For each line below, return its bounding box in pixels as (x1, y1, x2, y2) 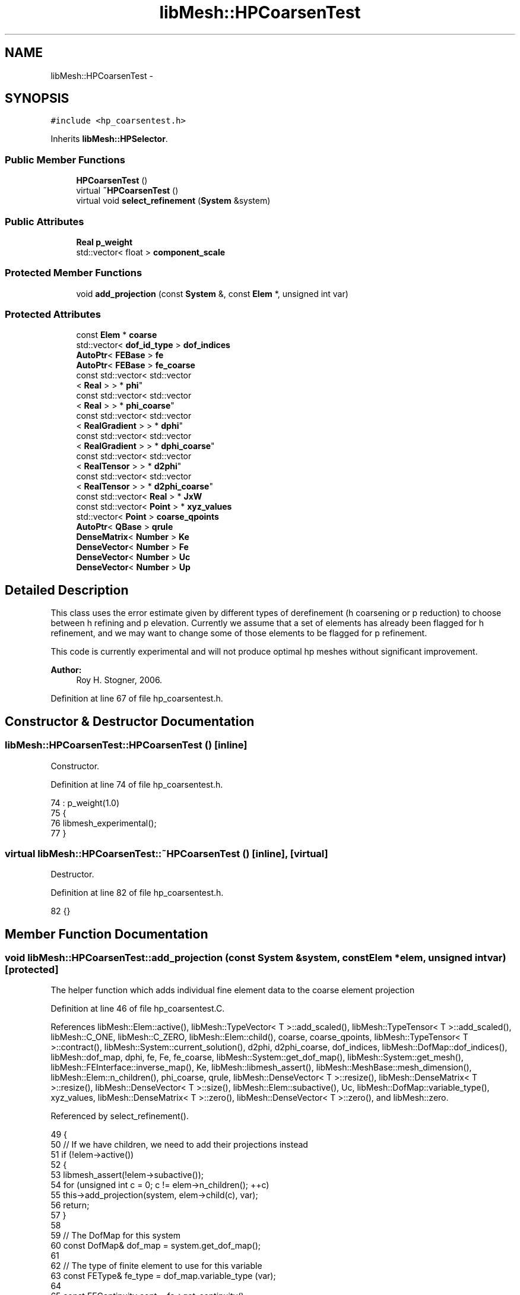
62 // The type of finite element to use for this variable (50, 1261, 262, 1271)
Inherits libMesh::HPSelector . (50, 134, 168, 144)
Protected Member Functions (5, 267, 142, 279)
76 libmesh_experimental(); (50, 817, 157, 828)
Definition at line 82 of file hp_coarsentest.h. (50, 887, 224, 898)
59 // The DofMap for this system (50, 1230, 180, 1241)
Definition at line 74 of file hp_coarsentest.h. (50, 779, 223, 789)
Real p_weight (76, 236, 133, 247)
